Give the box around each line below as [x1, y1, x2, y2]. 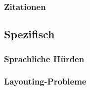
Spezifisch [4, 26, 55, 42]
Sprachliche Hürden [4, 52, 85, 65]
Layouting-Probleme [4, 75, 87, 88]
